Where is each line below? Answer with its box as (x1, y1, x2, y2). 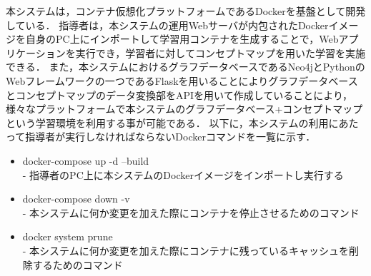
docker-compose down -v (22, 191, 130, 206)
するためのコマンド (32, 257, 123, 272)
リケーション (6, 45, 66, 60)
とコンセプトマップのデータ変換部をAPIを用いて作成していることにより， (6, 87, 352, 102)
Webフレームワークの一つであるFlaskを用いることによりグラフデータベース (6, 73, 358, 88)
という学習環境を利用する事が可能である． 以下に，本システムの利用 (6, 115, 329, 130)
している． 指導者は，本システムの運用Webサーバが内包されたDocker (6, 17, 329, 32)
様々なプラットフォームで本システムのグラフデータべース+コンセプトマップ (6, 101, 363, 116)
